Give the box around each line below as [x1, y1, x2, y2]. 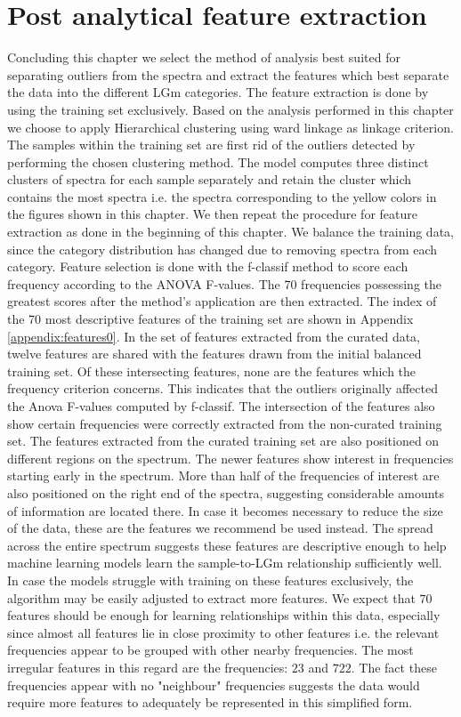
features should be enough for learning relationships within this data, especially [7, 606, 441, 624]
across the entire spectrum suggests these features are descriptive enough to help [7, 536, 447, 554]
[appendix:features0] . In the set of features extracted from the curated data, [7, 326, 421, 345]
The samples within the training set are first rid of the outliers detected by [7, 135, 416, 154]
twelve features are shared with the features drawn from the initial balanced [7, 344, 422, 363]
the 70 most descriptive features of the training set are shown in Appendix [7, 310, 414, 328]
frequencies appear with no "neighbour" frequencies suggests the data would [7, 675, 420, 694]
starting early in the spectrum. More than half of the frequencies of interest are [7, 466, 440, 485]
